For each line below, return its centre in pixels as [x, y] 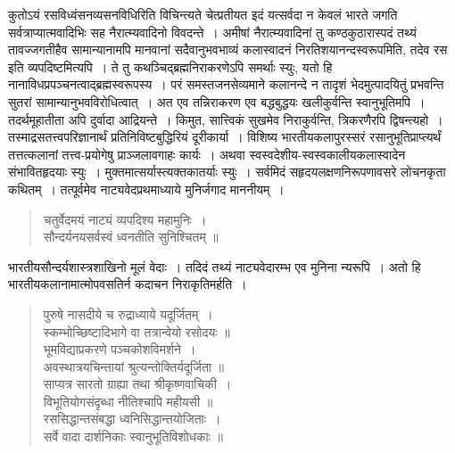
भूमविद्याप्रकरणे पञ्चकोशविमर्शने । [120, 349]
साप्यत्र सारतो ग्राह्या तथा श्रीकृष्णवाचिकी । [137, 384]
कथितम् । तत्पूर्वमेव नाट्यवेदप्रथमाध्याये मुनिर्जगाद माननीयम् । [146, 189]
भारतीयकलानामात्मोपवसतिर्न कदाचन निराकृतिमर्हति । [128, 284]
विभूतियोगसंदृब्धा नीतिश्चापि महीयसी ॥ [128, 401]
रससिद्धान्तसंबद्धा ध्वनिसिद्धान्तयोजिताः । [132, 419]
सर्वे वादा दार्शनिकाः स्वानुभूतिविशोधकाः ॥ [133, 437]
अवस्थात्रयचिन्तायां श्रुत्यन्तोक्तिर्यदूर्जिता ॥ [134, 366]
